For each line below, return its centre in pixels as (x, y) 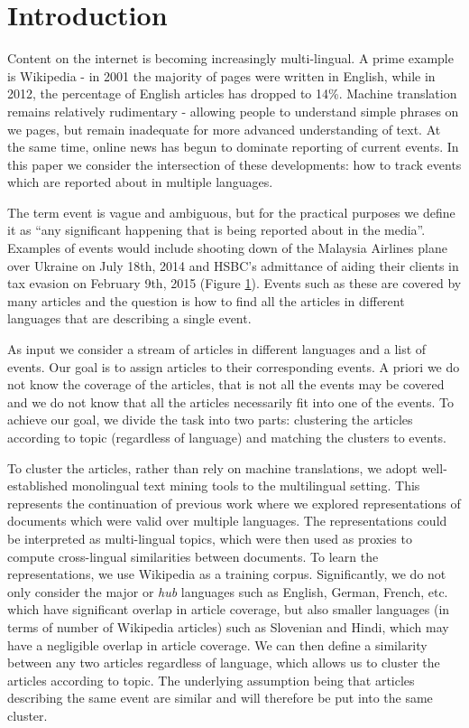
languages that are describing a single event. (129, 318)
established (38, 485)
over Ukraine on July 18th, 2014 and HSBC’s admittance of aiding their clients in (233, 265)
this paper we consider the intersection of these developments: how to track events (234, 164)
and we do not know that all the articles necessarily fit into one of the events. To (231, 401)
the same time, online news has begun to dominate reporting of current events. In (233, 147)
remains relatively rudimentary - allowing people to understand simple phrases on (233, 111)
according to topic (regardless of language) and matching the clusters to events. (227, 437)
